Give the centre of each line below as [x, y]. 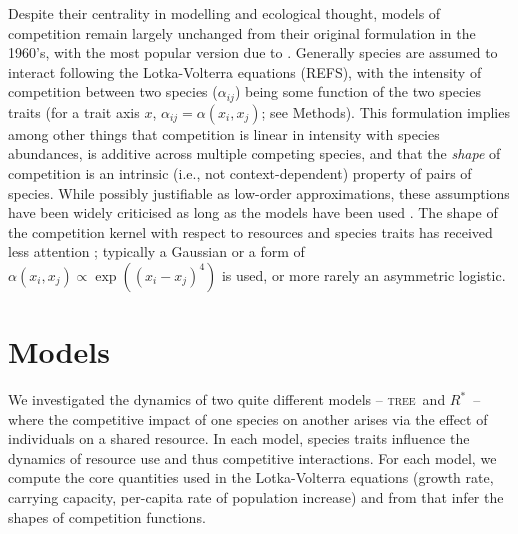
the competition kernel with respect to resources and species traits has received [250, 231]
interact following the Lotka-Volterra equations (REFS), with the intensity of [245, 71]
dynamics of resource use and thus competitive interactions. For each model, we [252, 457]
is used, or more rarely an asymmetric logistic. [363, 274]
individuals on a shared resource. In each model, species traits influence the [239, 438]
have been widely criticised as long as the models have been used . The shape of [253, 212]
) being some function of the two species [357, 91]
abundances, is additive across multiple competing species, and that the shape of [254, 153]
